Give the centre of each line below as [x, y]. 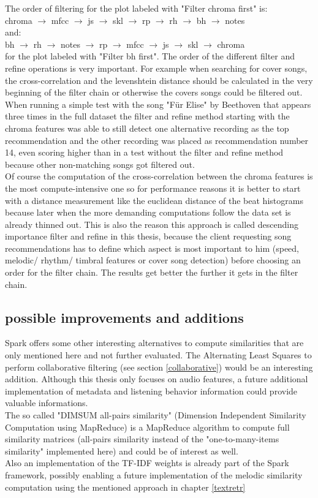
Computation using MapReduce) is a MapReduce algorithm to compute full [147, 427]
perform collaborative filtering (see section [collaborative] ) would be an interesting [159, 367]
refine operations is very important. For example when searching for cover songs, [156, 68]
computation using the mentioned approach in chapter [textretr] [125, 487]
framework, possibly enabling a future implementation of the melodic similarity [154, 474]
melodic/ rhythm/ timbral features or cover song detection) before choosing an [153, 260]
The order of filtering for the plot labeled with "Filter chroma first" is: [136, 8]
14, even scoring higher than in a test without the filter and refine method [144, 152]
